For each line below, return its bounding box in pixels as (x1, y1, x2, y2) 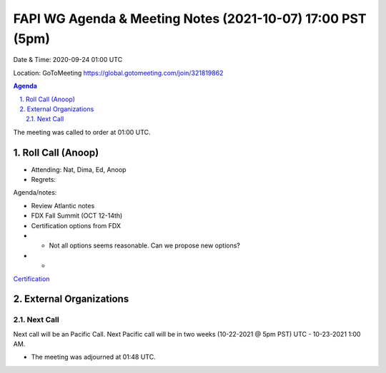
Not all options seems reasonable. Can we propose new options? (49, 241, 241, 250)
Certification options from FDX (31, 221, 122, 230)
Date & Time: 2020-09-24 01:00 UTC (13, 56, 123, 64)
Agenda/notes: (13, 188, 57, 197)
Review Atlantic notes (31, 201, 95, 210)
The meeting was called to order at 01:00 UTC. (13, 128, 151, 136)
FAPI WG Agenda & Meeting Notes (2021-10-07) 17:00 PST (13, 11, 367, 26)
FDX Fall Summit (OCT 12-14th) (31, 211, 123, 220)
